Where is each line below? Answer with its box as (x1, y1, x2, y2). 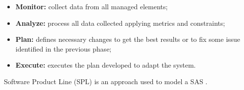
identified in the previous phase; (15, 43, 112, 54)
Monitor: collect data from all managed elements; (15, 1, 168, 11)
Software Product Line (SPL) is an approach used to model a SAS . (4, 76, 208, 86)
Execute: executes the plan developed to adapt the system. (15, 60, 196, 70)
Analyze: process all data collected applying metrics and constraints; (15, 18, 225, 28)
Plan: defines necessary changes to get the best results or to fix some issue (15, 34, 241, 44)
